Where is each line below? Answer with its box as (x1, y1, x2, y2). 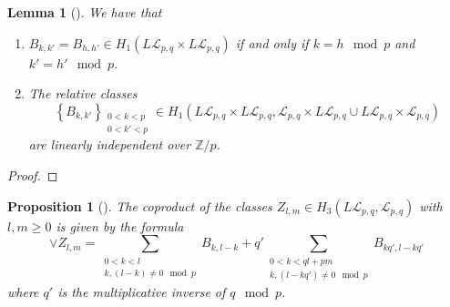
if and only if (235, 33, 309, 52)
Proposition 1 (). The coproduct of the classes (7, 196, 272, 215)
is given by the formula (56, 216, 184, 235)
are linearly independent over (28, 135, 191, 154)
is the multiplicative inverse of (57, 281, 226, 301)
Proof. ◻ (7, 166, 58, 184)
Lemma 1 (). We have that (7, 3, 162, 21)
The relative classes (28, 84, 138, 103)
